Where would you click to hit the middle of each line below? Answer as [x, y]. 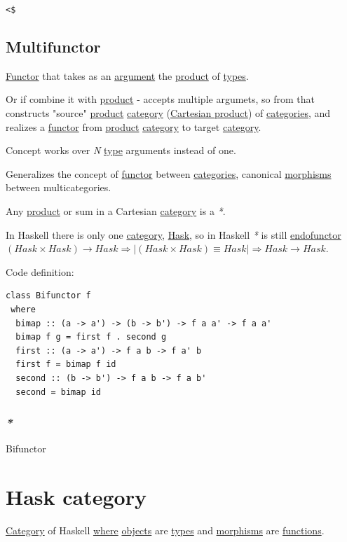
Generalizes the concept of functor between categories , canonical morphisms [169, 173]
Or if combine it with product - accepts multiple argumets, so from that [161, 99]
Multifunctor [53, 47]
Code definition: [40, 271]
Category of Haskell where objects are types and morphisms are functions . [165, 530]
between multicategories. [59, 187]
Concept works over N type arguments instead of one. [121, 150]
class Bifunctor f [48, 296]
